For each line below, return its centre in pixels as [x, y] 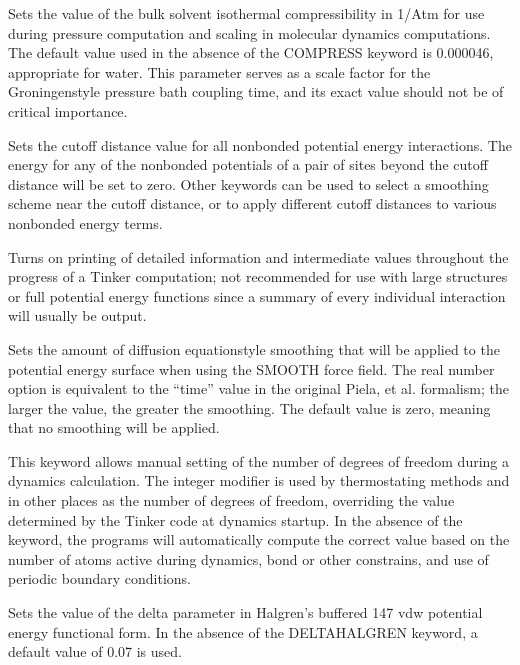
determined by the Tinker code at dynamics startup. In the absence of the [235, 519]
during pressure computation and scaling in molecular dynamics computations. [249, 32]
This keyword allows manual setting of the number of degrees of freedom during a [258, 460]
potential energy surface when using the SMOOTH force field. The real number [251, 368]
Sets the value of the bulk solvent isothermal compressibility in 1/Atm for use [246, 13]
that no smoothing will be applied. [114, 427]
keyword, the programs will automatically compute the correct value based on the [259, 539]
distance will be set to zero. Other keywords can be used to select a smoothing [248, 183]
